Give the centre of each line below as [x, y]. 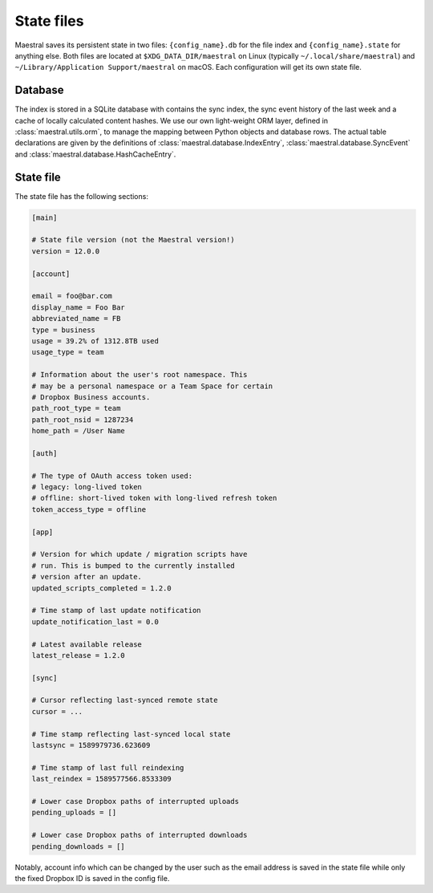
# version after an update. [87, 577]
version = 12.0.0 [66, 251]
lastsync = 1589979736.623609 [91, 745]
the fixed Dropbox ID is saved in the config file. [92, 878]
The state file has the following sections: [81, 196]
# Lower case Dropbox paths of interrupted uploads [136, 801]
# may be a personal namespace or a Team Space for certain [152, 386]
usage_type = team [68, 352]
